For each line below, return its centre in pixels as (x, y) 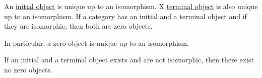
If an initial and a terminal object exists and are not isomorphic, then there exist (129, 60)
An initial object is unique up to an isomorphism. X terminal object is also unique (131, 6)
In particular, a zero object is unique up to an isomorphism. (96, 43)
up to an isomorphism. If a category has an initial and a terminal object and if (125, 16)
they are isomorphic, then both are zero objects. (78, 26)
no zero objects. (28, 69)
